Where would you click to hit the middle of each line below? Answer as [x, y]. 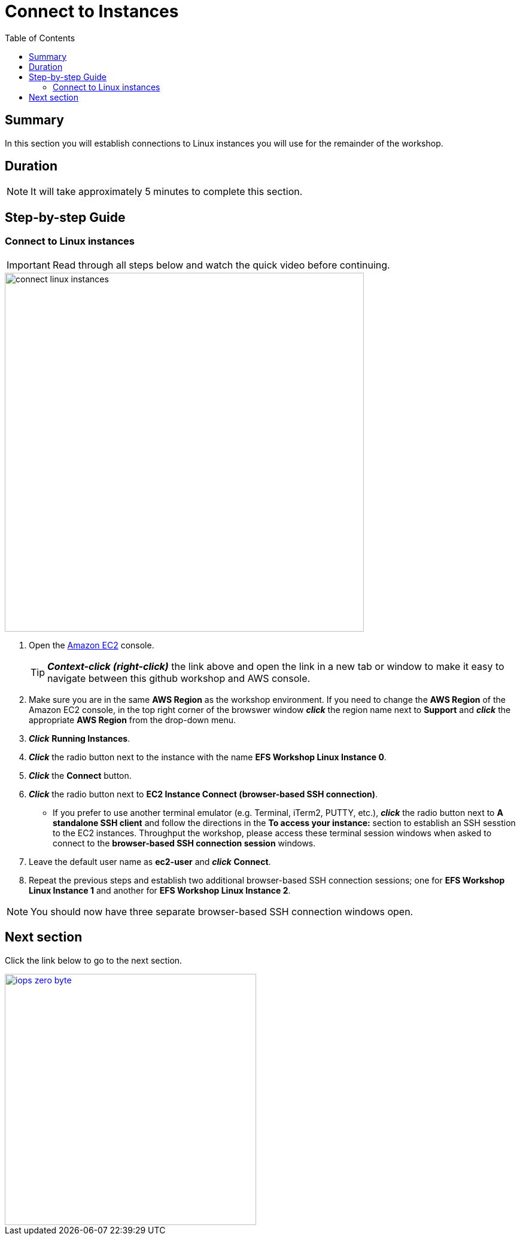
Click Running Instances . [80, 738]
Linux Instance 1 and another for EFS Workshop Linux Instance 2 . [160, 890]
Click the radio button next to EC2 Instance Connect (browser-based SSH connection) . [203, 794]
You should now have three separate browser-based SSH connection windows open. [222, 911]
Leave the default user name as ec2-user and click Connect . [150, 861]
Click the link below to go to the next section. [94, 960]
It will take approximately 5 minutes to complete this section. [167, 192]
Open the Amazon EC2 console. [92, 645]
